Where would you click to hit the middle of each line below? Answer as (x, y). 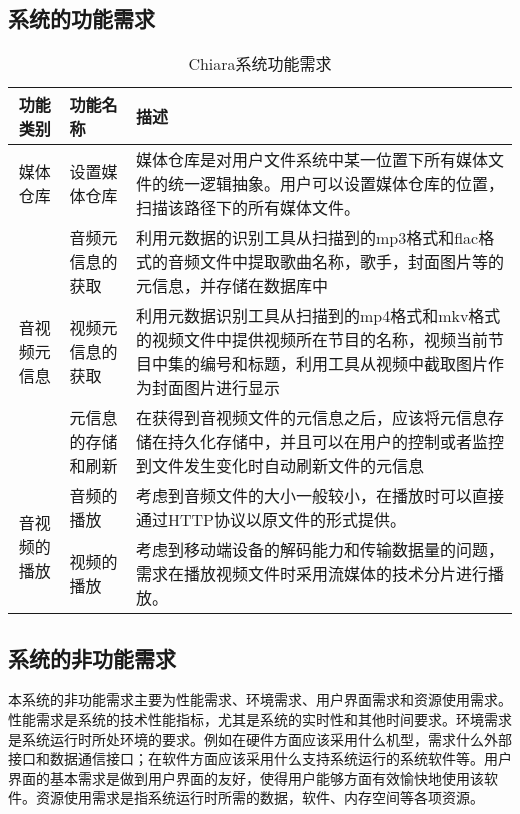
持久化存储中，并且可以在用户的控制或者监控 (335, 442)
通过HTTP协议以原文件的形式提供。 (270, 520)
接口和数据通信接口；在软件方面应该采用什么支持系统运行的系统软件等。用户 (260, 758)
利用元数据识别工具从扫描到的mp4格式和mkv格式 (318, 316)
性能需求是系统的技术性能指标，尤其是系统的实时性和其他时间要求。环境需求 (260, 719)
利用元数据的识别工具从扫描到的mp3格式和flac (307, 238)
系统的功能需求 (81, 18)
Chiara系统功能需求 (260, 64)
